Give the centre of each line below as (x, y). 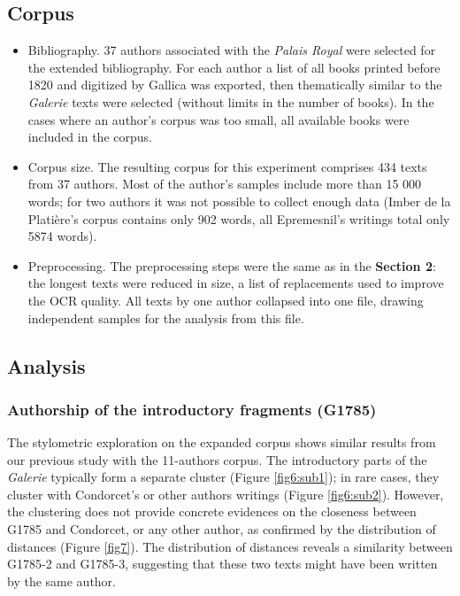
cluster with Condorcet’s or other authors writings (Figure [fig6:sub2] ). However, (226, 494)
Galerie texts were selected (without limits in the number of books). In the (231, 101)
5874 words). (62, 236)
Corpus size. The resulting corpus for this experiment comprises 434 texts (227, 166)
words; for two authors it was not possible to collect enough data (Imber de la (239, 201)
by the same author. (62, 581)
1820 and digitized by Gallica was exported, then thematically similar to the (235, 85)
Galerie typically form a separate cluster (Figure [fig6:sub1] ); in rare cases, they (223, 477)
